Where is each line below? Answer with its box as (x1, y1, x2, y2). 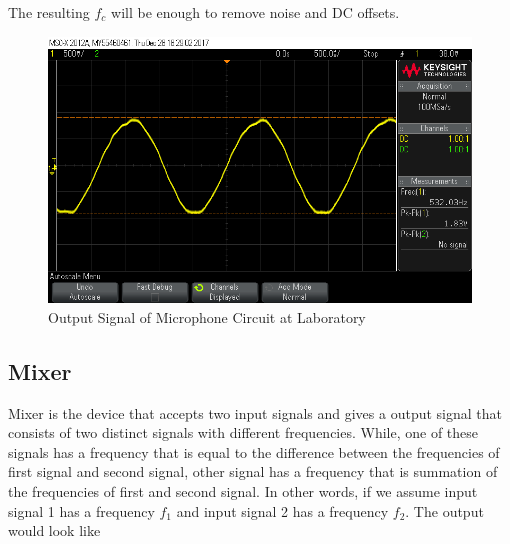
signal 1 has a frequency (8, 500, 155, 521)
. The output (405, 500, 484, 521)
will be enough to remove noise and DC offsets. (111, 2, 400, 22)
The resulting (8, 2, 90, 22)
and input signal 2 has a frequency (176, 500, 389, 521)
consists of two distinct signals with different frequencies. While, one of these (8, 422, 479, 443)
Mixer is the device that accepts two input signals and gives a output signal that (8, 402, 502, 423)
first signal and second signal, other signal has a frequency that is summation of (8, 461, 498, 482)
